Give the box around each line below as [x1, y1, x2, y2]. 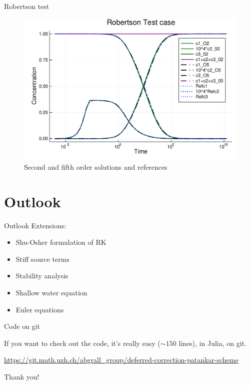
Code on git [4, 321, 40, 331]
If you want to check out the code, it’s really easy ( [4, 337, 160, 348]
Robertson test [4, 1, 49, 11]
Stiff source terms [15, 253, 69, 264]
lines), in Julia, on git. [178, 337, 246, 348]
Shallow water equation [15, 287, 87, 298]
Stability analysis [15, 270, 68, 281]
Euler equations [15, 304, 64, 314]
